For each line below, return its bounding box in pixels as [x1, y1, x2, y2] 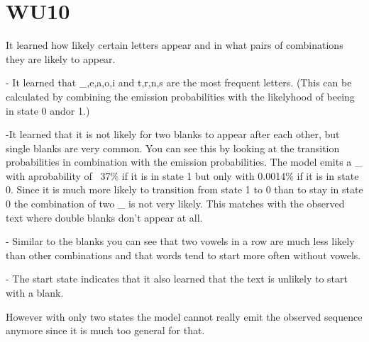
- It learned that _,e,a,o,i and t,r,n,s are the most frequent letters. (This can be [6, 75, 352, 90]
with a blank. [6, 285, 64, 300]
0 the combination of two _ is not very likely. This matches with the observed [6, 196, 345, 211]
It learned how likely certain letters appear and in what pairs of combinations [6, 38, 343, 52]
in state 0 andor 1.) [6, 103, 90, 118]
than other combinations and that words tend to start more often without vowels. [6, 247, 361, 262]
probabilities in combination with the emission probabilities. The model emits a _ [6, 154, 363, 169]
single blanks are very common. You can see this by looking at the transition [6, 140, 340, 155]
